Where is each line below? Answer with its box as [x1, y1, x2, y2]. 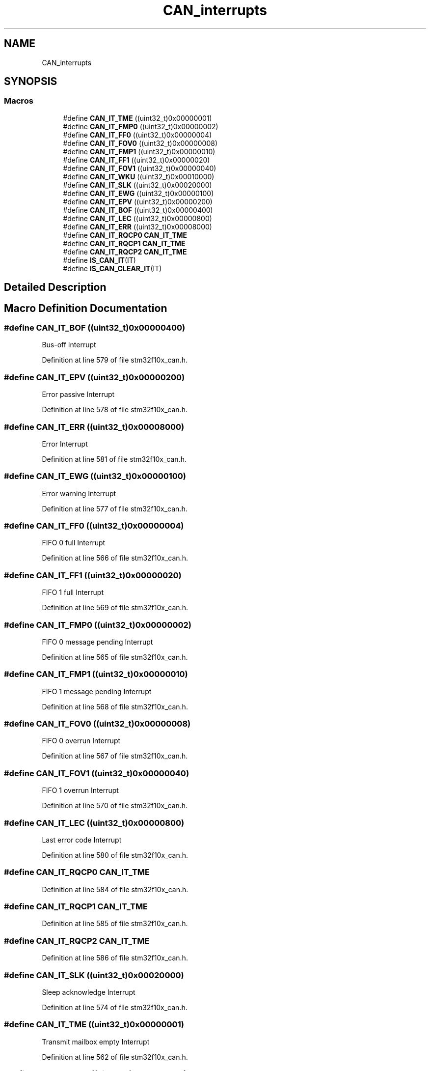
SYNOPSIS [4, 75, 57, 88]
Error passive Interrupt [42, 390, 115, 399]
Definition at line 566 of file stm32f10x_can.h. [42, 554, 188, 563]
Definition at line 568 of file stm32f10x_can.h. [42, 702, 188, 711]
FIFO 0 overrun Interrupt [42, 736, 121, 745]
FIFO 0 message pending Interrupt [42, 637, 153, 646]
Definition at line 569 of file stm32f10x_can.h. [42, 603, 188, 612]
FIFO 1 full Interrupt [42, 588, 104, 597]
